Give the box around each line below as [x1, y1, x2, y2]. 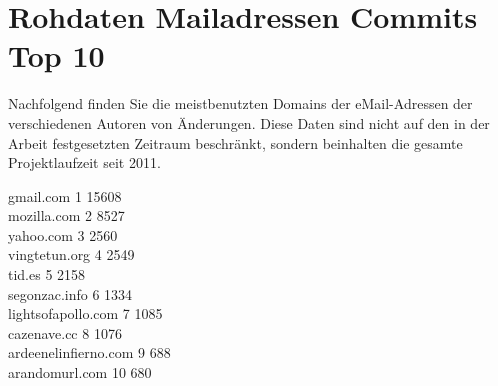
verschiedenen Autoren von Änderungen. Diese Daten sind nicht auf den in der [8, 112, 490, 133]
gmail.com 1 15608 [8, 185, 122, 206]
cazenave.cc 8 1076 [8, 322, 122, 343]
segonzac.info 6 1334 [8, 283, 133, 304]
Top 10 [8, 35, 105, 76]
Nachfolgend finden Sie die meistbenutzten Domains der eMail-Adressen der [8, 93, 473, 114]
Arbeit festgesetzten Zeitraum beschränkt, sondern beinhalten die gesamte [8, 132, 463, 153]
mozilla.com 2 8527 [8, 205, 125, 226]
